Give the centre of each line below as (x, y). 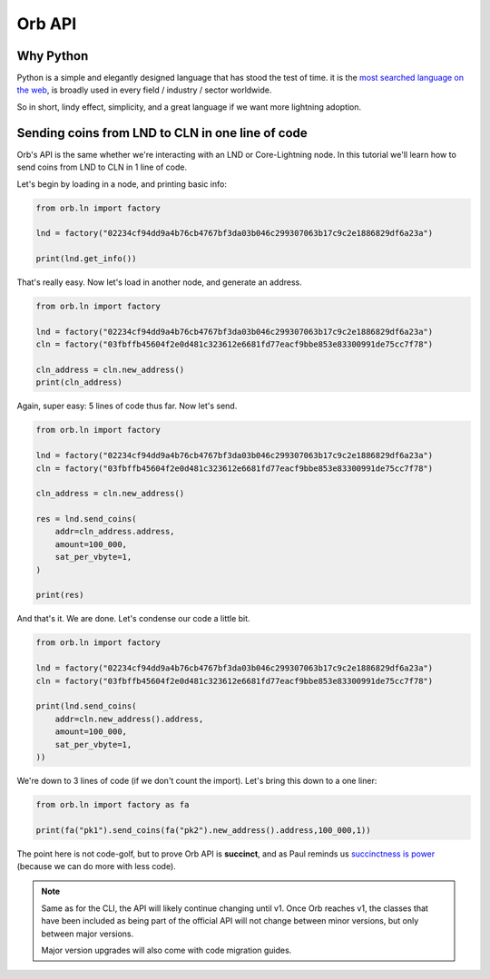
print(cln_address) (79, 382)
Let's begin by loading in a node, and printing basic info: (122, 184)
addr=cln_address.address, (115, 532)
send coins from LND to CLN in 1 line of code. (102, 167)
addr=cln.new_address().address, (129, 719)
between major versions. (88, 934)
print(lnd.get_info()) (86, 259)
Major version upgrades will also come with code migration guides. (167, 950)
